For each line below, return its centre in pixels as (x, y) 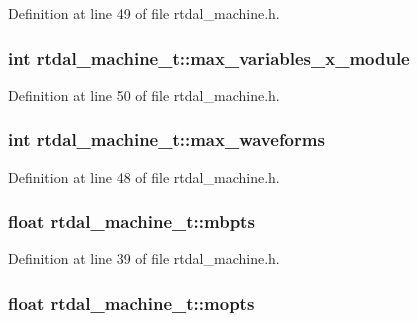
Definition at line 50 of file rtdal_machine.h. (144, 94)
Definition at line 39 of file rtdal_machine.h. (144, 258)
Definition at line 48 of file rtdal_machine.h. (144, 176)
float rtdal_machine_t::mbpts (131, 221)
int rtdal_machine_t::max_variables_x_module (209, 57)
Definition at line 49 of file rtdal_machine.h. (144, 13)
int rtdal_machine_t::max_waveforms (166, 139)
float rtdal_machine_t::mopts (131, 302)
